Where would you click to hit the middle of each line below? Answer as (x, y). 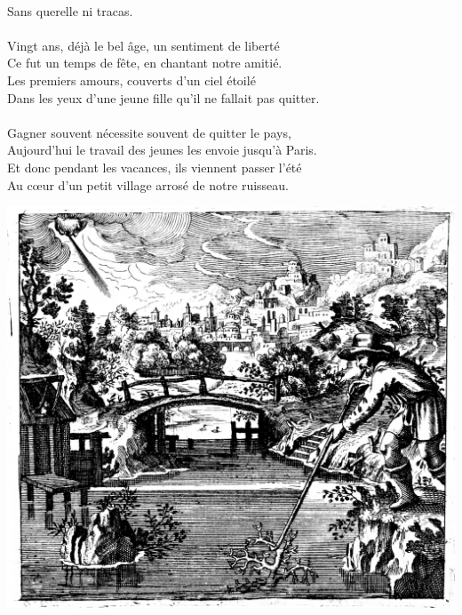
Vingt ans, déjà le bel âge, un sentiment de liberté (143, 45)
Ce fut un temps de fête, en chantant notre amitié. (145, 63)
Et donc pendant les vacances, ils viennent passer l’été (155, 167)
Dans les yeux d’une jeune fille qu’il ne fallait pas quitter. (163, 97)
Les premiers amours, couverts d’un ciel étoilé (131, 80)
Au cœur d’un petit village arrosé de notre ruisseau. (148, 184)
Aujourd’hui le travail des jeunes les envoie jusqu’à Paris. (162, 150)
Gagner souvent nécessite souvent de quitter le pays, (149, 132)
